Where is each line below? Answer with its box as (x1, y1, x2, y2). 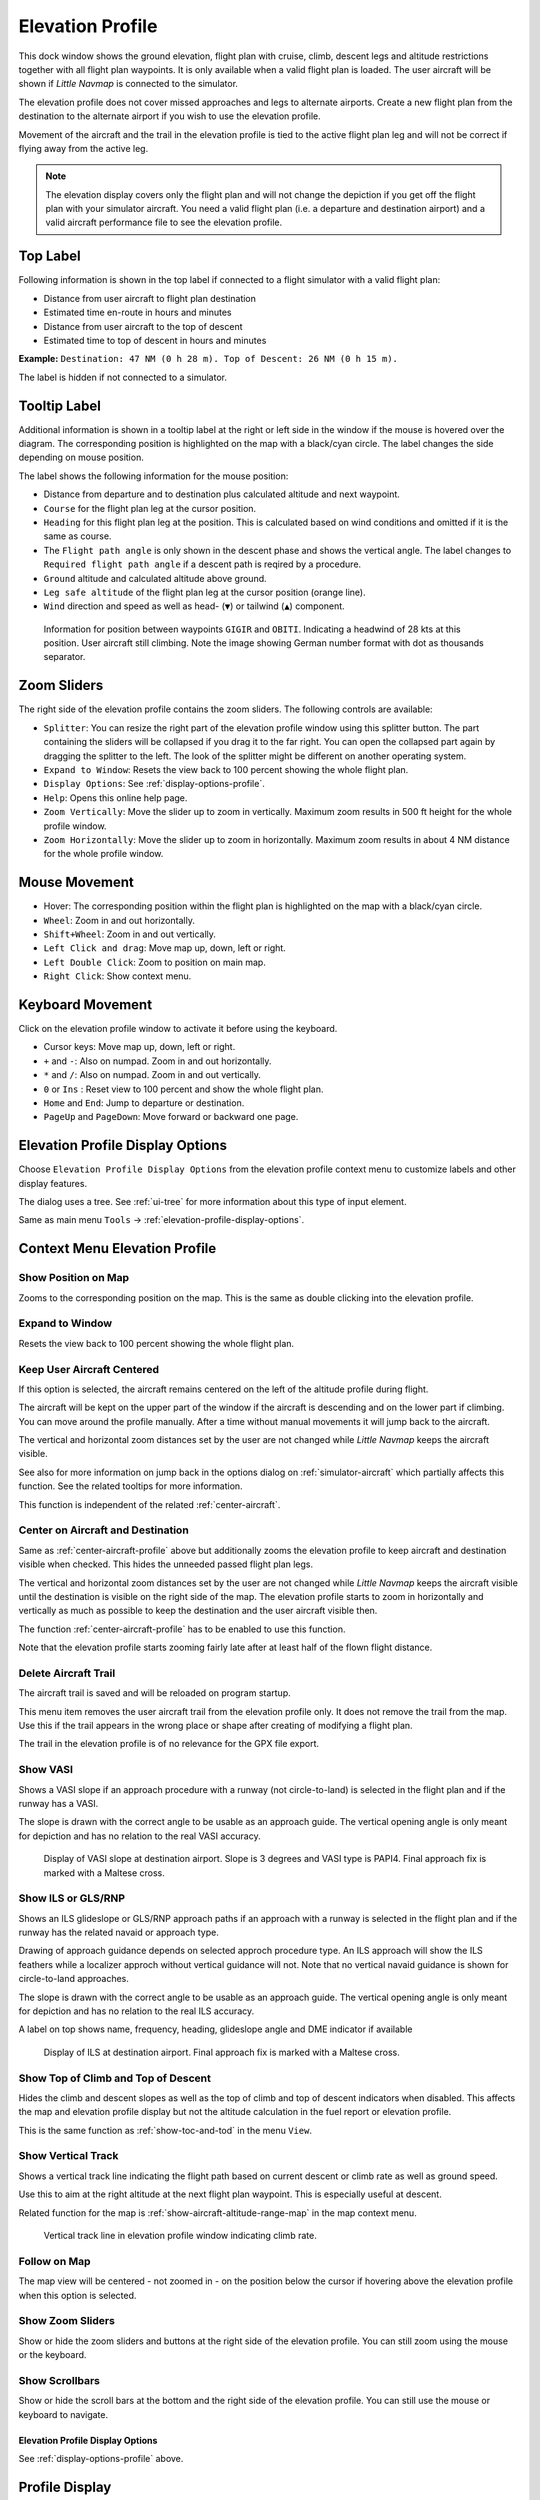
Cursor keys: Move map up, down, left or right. (43, 1041, 236, 1053)
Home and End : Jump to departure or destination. (43, 1097, 245, 1109)
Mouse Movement (18, 874, 134, 891)
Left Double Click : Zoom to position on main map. (43, 956, 267, 968)
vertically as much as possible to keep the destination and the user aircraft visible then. (18, 1605, 378, 1617)
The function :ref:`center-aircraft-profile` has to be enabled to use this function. (18, 1623, 346, 1635)
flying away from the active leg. (18, 142, 149, 154)
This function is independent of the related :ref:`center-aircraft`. (18, 1498, 281, 1510)
